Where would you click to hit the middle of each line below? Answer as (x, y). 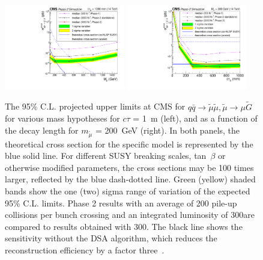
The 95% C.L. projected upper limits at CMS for (95, 106)
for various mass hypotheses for (62, 118)
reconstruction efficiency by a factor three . (85, 249)
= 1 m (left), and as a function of (195, 118)
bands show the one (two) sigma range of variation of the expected (128, 190)
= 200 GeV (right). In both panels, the (168, 130)
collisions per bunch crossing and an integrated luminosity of (116, 215)
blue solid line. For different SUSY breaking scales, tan (106, 156)
